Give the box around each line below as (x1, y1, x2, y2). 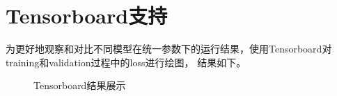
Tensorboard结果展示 (33, 78, 126, 93)
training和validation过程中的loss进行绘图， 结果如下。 (6, 55, 246, 69)
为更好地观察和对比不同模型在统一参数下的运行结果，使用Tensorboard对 (6, 41, 332, 56)
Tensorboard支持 (6, 1, 168, 30)
